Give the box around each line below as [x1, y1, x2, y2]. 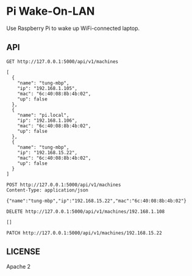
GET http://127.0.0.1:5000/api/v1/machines [6, 58, 119, 65]
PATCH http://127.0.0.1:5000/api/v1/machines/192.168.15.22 [6, 229, 163, 236]
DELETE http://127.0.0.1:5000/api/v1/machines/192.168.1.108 [6, 208, 165, 215]
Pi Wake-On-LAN [6, 4, 95, 18]
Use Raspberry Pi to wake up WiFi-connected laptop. [6, 24, 140, 32]
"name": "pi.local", [17, 112, 69, 118]
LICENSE [6, 247, 41, 257]
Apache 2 [6, 263, 31, 270]
